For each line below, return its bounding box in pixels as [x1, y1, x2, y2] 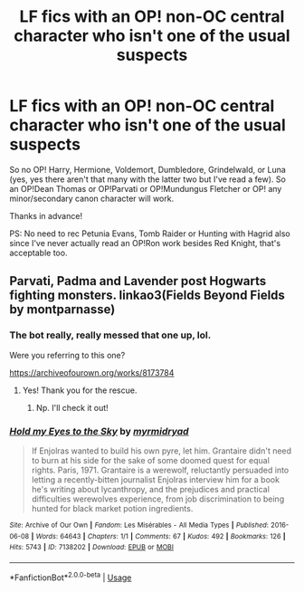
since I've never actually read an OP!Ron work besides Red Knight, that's [9, 237, 281, 248]
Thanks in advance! [9, 210, 83, 221]
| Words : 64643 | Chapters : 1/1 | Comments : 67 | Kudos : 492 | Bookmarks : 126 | [31, 531, 287, 540]
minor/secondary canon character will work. [9, 193, 175, 204]
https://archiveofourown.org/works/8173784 [9, 367, 175, 377]
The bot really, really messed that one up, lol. [9, 329, 212, 341]
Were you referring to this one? [9, 349, 126, 360]
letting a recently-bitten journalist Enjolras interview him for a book [31, 473, 280, 485]
